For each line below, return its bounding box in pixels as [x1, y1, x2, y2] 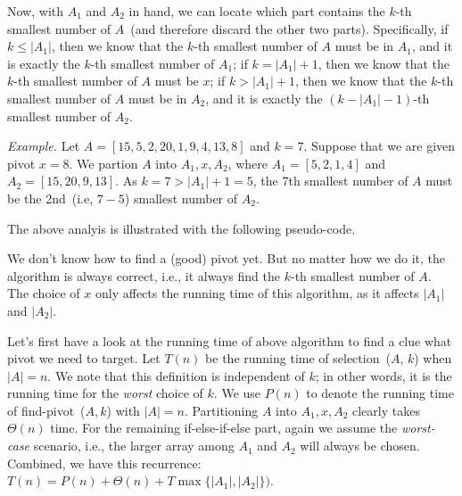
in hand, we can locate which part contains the [128, 2, 385, 20]
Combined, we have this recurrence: [7, 453, 202, 472]
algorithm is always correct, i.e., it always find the [7, 266, 280, 285]
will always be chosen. [300, 436, 420, 455]
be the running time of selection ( [205, 349, 391, 368]
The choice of [7, 284, 80, 302]
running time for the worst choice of [7, 384, 203, 402]
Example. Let [7, 136, 80, 155]
